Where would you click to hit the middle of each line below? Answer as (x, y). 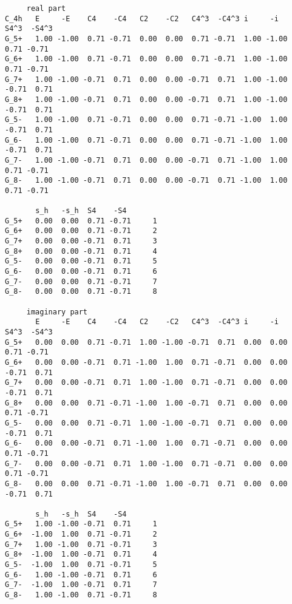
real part (46, 8)
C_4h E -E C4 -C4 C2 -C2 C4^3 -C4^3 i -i (142, 19)
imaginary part (57, 312)
